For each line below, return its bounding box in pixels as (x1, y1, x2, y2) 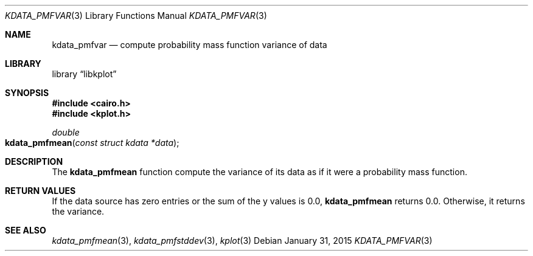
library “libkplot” (52, 69, 117, 79)
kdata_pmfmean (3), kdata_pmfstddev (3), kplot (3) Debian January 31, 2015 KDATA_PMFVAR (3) (52, 235, 433, 246)
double (52, 127, 80, 137)
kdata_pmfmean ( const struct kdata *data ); (5, 137, 179, 148)
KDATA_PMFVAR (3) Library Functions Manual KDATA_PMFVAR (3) (5, 10, 267, 21)
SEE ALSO (5, 225, 46, 235)
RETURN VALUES (5, 185, 76, 196)
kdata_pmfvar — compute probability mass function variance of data (52, 40, 327, 50)
